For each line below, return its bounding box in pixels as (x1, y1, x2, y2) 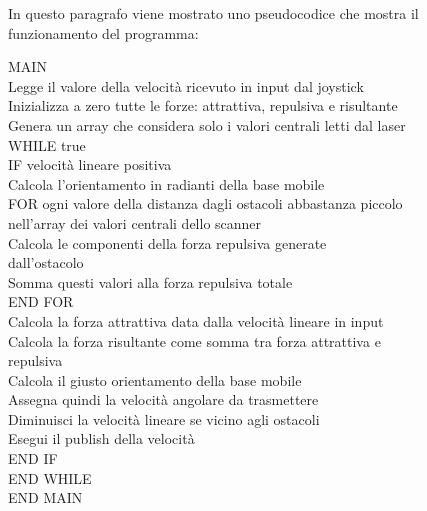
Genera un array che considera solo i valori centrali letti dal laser (8, 114, 406, 135)
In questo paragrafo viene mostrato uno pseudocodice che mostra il (8, 3, 419, 23)
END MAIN (8, 487, 83, 508)
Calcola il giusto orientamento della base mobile (8, 369, 302, 390)
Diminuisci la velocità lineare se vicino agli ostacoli (8, 408, 320, 429)
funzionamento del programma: (8, 22, 199, 43)
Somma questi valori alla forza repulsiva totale (8, 271, 293, 292)
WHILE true (8, 134, 86, 155)
